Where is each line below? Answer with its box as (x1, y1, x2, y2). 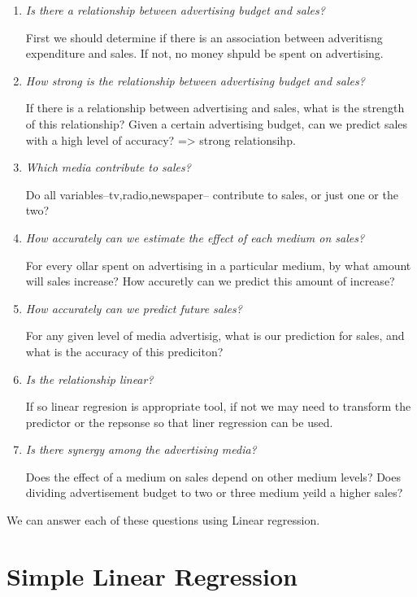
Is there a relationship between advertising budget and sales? (25, 2, 325, 18)
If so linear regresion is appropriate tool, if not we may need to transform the (25, 398, 411, 415)
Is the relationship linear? (25, 370, 154, 387)
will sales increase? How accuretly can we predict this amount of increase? (25, 272, 395, 290)
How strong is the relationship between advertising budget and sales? (25, 72, 365, 89)
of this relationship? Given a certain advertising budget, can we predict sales (25, 115, 408, 132)
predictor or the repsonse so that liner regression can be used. (25, 413, 333, 430)
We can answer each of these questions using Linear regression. (7, 512, 320, 529)
